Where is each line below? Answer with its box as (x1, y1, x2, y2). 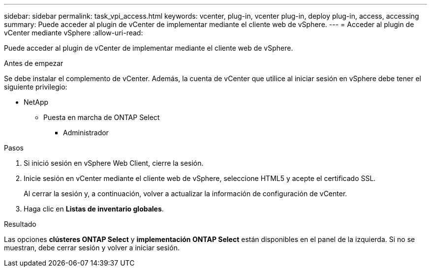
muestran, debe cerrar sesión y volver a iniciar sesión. (4, 243, 180, 252)
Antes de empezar (4, 59, 63, 67)
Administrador (63, 128, 109, 137)
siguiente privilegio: (4, 83, 67, 91)
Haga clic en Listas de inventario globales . (24, 205, 164, 213)
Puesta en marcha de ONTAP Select (43, 113, 160, 121)
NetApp (24, 98, 49, 106)
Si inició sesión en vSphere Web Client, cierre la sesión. (24, 159, 204, 167)
